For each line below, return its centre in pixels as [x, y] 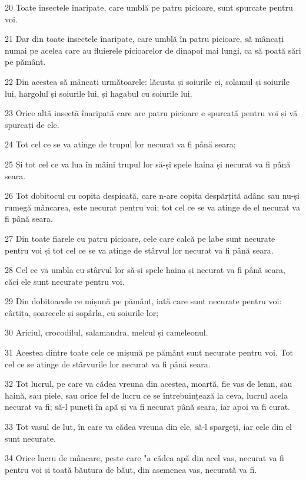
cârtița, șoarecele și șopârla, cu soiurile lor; [82, 312]
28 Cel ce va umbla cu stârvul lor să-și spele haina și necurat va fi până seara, [145, 270]
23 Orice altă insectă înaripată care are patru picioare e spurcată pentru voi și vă [151, 113]
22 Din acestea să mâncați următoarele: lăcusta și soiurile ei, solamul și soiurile [147, 81]
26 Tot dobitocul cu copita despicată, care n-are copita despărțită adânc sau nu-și [152, 195]
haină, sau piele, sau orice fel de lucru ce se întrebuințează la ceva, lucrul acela [147, 395]
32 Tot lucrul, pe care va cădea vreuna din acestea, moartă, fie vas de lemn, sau [149, 384]
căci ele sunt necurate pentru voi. [65, 281]
